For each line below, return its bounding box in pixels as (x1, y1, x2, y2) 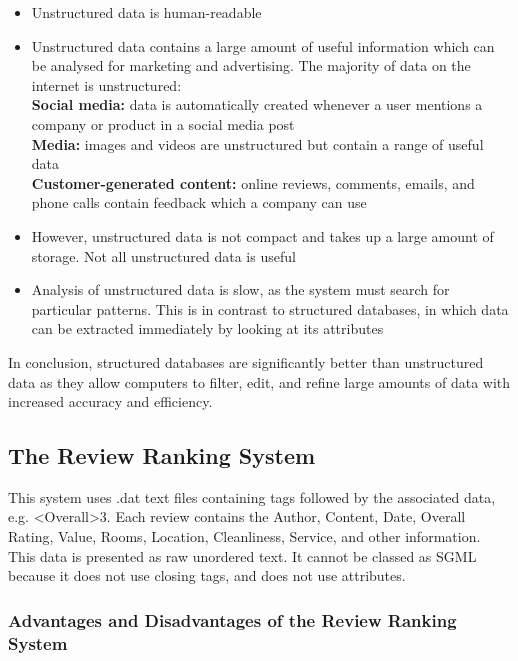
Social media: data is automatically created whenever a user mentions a (31, 94, 483, 115)
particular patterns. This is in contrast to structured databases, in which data (31, 298, 509, 319)
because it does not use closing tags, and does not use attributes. (8, 565, 406, 586)
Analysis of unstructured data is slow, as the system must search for (31, 279, 450, 300)
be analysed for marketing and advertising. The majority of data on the (31, 55, 471, 76)
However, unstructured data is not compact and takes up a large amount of (31, 225, 494, 246)
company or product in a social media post (31, 113, 295, 134)
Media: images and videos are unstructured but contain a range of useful (31, 133, 484, 154)
